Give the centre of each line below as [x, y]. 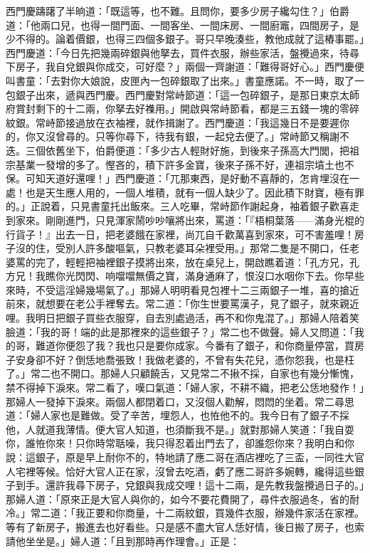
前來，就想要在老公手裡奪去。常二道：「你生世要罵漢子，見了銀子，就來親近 [183, 304]
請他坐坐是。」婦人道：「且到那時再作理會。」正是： [123, 541]
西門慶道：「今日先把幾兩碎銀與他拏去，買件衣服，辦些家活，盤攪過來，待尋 [183, 52]
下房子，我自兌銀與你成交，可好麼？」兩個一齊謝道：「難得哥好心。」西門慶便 [185, 67]
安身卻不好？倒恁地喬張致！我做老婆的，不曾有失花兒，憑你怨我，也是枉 [185, 359]
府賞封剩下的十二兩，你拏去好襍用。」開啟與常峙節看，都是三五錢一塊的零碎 [183, 109]
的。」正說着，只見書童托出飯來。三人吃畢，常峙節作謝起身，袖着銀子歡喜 [178, 206]
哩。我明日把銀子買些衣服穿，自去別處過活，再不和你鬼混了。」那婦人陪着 [178, 318]
